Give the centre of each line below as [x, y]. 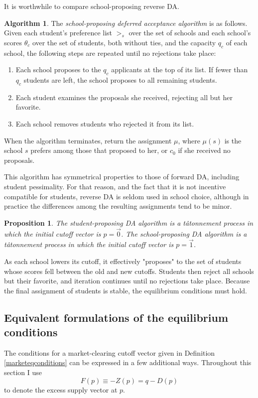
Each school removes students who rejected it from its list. [105, 123]
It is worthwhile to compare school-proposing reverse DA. [92, 6]
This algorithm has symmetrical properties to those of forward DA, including [122, 177]
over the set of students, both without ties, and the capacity [124, 42]
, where [189, 140]
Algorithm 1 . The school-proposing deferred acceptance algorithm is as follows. [126, 23]
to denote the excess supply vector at [61, 389]
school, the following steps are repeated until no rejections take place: [110, 53]
